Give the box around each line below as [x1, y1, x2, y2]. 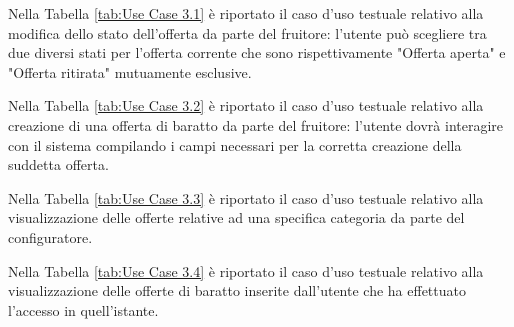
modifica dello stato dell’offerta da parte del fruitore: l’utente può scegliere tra [8, 22, 487, 43]
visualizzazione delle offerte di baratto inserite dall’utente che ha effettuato [8, 280, 466, 301]
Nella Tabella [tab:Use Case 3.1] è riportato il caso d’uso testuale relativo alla [8, 3, 484, 23]
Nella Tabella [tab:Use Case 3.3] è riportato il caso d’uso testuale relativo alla [8, 187, 484, 208]
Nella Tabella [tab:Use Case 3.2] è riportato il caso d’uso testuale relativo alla [8, 95, 484, 116]
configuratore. [8, 226, 93, 247]
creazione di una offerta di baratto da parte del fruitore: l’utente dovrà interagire [8, 114, 504, 135]
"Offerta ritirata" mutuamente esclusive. [8, 61, 252, 82]
